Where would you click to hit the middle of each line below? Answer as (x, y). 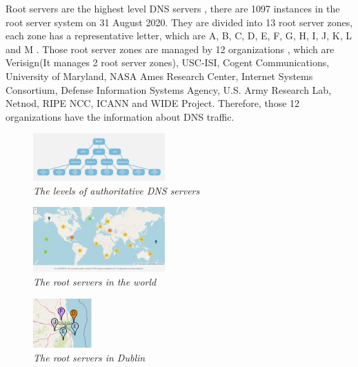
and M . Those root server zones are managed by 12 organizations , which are (170, 49)
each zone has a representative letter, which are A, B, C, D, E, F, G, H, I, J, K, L (179, 36)
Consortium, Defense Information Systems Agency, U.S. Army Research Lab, (169, 89)
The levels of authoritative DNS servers (117, 190)
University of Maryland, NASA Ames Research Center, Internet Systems (159, 76)
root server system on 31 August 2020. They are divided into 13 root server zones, (179, 22)
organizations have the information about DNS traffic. (120, 116)
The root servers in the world (95, 281)
